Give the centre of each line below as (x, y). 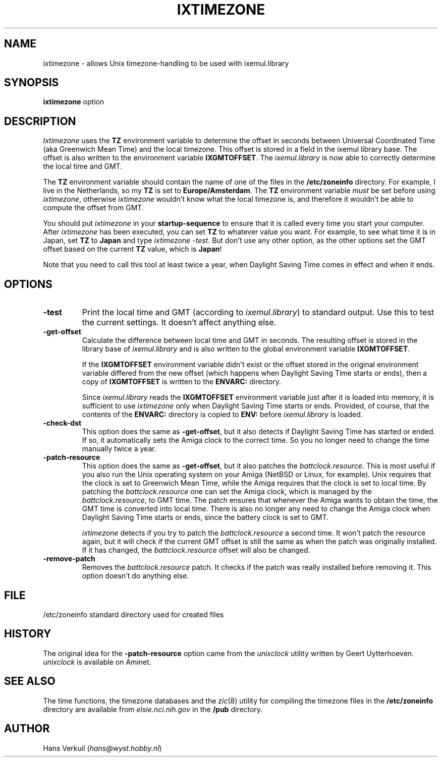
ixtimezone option (74, 102)
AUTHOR (27, 729)
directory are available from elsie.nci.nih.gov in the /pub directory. (153, 709)
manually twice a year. (119, 449)
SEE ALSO (30, 681)
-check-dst (62, 423)
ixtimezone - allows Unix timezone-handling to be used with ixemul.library (166, 63)
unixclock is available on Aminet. (97, 662)
